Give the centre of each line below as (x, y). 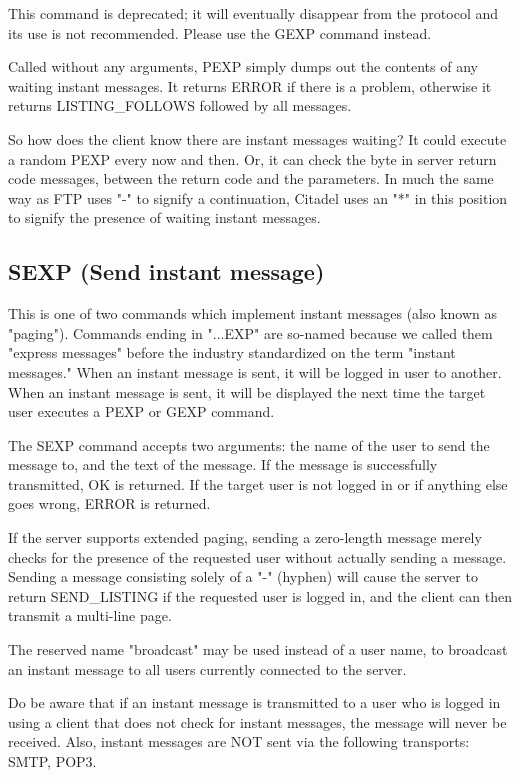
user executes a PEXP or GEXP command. (141, 411)
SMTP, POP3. (52, 761)
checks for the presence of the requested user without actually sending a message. (257, 556)
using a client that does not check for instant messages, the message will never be (257, 721)
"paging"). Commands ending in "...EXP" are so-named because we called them (250, 332)
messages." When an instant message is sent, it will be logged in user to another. (255, 371)
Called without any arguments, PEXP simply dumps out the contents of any (243, 66)
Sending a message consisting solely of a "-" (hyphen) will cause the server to (243, 576)
